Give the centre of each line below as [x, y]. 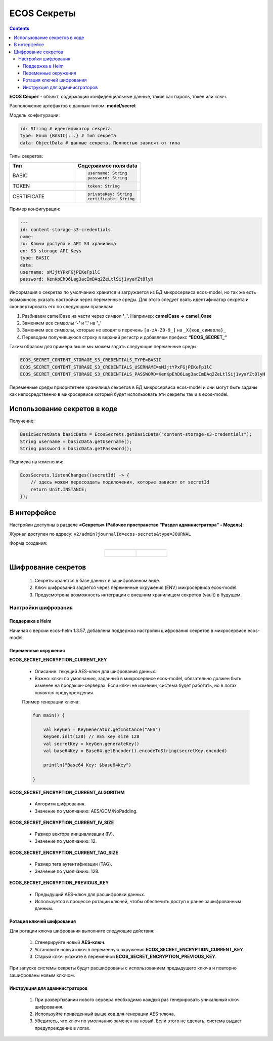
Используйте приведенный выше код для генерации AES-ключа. [105, 1014]
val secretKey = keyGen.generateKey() [91, 743]
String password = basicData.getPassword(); [76, 448]
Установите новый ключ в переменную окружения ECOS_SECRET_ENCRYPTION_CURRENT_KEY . [140, 949]
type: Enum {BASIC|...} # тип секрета [68, 136]
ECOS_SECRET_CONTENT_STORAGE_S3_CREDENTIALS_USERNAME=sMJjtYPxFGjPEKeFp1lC [116, 367]
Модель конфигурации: [35, 115]
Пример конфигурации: [35, 209]
